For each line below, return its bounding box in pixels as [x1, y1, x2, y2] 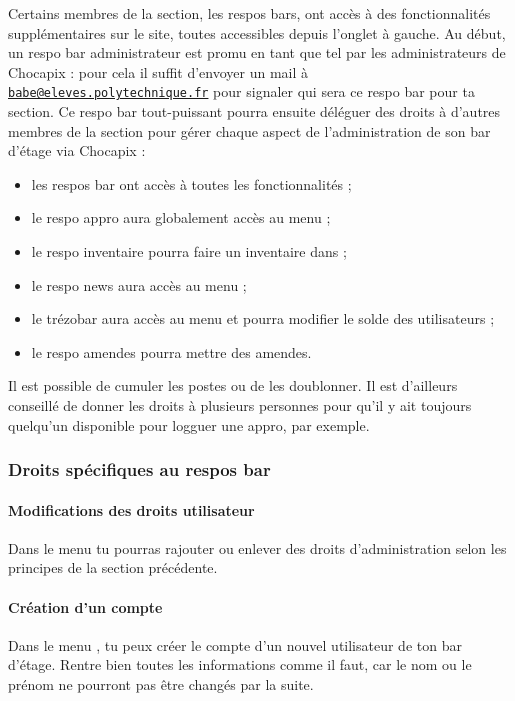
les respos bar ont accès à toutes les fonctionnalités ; [31, 173, 352, 194]
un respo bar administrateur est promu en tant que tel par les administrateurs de [8, 42, 506, 63]
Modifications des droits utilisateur [8, 499, 255, 520]
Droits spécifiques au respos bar [8, 457, 271, 482]
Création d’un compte [8, 596, 163, 617]
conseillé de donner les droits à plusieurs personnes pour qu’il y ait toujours [8, 394, 472, 415]
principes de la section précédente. [8, 557, 218, 578]
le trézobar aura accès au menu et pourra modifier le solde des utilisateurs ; [31, 308, 495, 329]
